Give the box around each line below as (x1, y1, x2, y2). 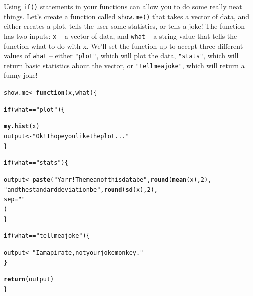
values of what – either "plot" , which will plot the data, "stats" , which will (4, 50, 239, 61)
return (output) (4, 276, 54, 283)
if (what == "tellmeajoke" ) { (4, 232, 90, 240)
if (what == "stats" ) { (4, 159, 68, 167)
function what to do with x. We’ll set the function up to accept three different (4, 40, 243, 51)
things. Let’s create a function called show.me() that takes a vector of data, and (4, 11, 250, 21)
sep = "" (4, 196, 25, 203)
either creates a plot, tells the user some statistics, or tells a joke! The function (4, 21, 245, 31)
